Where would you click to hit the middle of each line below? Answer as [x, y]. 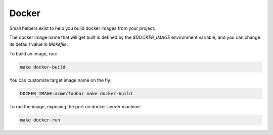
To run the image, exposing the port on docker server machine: [75, 106]
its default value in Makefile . [39, 44]
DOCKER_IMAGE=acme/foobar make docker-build [76, 93]
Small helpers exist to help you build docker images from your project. [82, 28]
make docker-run [40, 120]
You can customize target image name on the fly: [60, 80]
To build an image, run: [33, 53]
